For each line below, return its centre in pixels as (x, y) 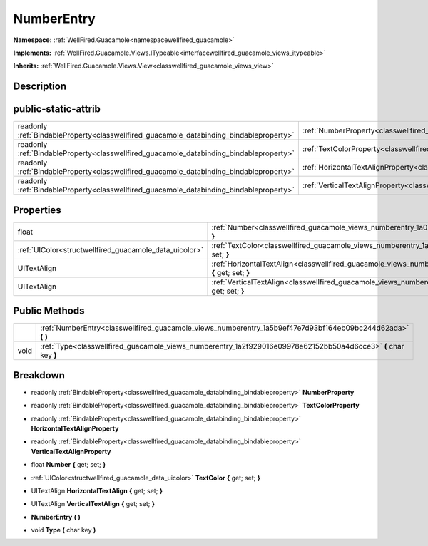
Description (40, 87)
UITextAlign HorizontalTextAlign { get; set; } (97, 490)
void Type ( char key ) (63, 530)
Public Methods (49, 311)
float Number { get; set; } (68, 465)
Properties (37, 210)
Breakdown (39, 375)
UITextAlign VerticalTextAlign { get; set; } (93, 504)
